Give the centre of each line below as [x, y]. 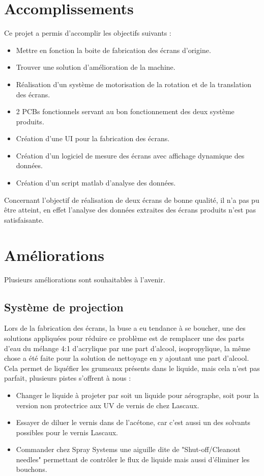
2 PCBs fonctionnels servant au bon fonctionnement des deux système [125, 111]
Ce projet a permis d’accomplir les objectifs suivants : [88, 33]
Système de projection [64, 307]
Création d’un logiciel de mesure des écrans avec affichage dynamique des [130, 155]
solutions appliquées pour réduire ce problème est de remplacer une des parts [124, 338]
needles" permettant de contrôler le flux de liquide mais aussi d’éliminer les [133, 459]
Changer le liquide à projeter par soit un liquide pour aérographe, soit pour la [138, 395]
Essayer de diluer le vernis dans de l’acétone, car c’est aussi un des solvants [133, 422]
